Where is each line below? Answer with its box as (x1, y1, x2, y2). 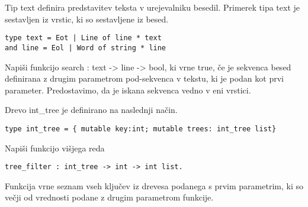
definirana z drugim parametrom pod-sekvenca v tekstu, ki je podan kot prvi (5, 72, 284, 85)
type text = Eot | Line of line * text (5, 34, 162, 43)
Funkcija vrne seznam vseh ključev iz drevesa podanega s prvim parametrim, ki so (5, 179, 303, 192)
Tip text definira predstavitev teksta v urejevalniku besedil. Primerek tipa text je (5, 1, 300, 13)
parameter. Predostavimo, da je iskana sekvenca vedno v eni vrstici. (5, 83, 251, 96)
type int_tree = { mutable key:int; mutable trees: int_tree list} (5, 124, 277, 133)
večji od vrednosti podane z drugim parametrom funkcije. (5, 191, 214, 203)
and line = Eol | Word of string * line (5, 43, 166, 52)
